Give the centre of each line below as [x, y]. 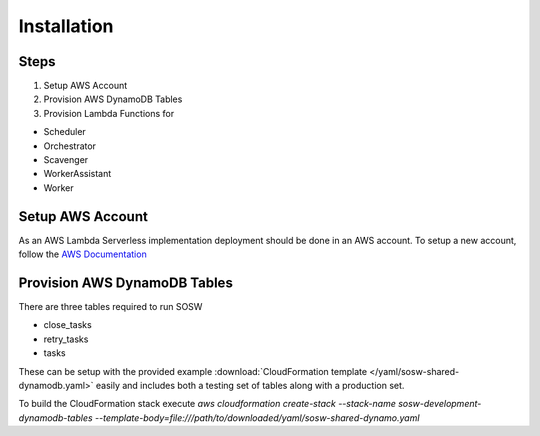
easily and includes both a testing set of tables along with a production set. [250, 385]
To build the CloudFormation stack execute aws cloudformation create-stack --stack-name [207, 404]
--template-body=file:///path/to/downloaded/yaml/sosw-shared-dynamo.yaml [257, 417]
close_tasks [67, 325]
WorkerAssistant [77, 174]
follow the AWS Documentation [82, 254]
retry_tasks [66, 339]
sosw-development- [440, 404]
